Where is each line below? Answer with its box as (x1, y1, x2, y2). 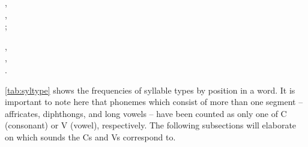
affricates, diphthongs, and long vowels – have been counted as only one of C (5, 107, 287, 119)
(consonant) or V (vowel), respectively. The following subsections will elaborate (5, 119, 297, 131)
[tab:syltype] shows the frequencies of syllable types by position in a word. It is (5, 83, 295, 96)
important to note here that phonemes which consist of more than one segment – (5, 95, 303, 108)
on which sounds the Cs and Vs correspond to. (5, 130, 176, 143)
